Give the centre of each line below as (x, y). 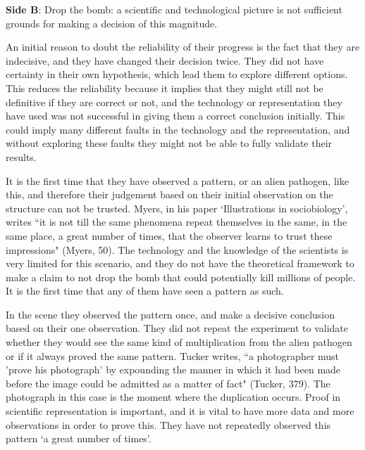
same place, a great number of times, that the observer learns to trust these (169, 235)
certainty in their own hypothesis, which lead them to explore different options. (177, 74)
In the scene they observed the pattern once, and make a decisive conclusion (170, 314)
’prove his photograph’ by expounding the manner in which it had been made (173, 369)
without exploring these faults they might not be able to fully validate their (169, 143)
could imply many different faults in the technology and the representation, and (178, 129)
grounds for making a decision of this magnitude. (112, 23)
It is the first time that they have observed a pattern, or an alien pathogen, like (177, 180)
